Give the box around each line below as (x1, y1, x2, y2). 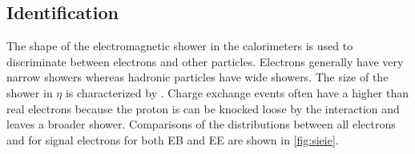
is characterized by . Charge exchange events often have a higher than (65, 84, 409, 101)
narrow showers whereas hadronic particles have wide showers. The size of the (6, 69, 389, 85)
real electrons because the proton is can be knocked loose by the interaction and (6, 100, 400, 116)
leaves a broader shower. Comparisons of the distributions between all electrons (6, 116, 396, 132)
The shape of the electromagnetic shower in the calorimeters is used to (6, 38, 353, 54)
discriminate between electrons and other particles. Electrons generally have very (6, 53, 404, 69)
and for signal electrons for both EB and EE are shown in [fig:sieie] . (6, 131, 339, 148)
